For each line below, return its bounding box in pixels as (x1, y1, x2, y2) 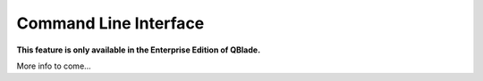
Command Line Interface (16, 13, 205, 33)
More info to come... (16, 61, 91, 71)
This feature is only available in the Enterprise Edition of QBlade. (16, 45, 261, 55)
